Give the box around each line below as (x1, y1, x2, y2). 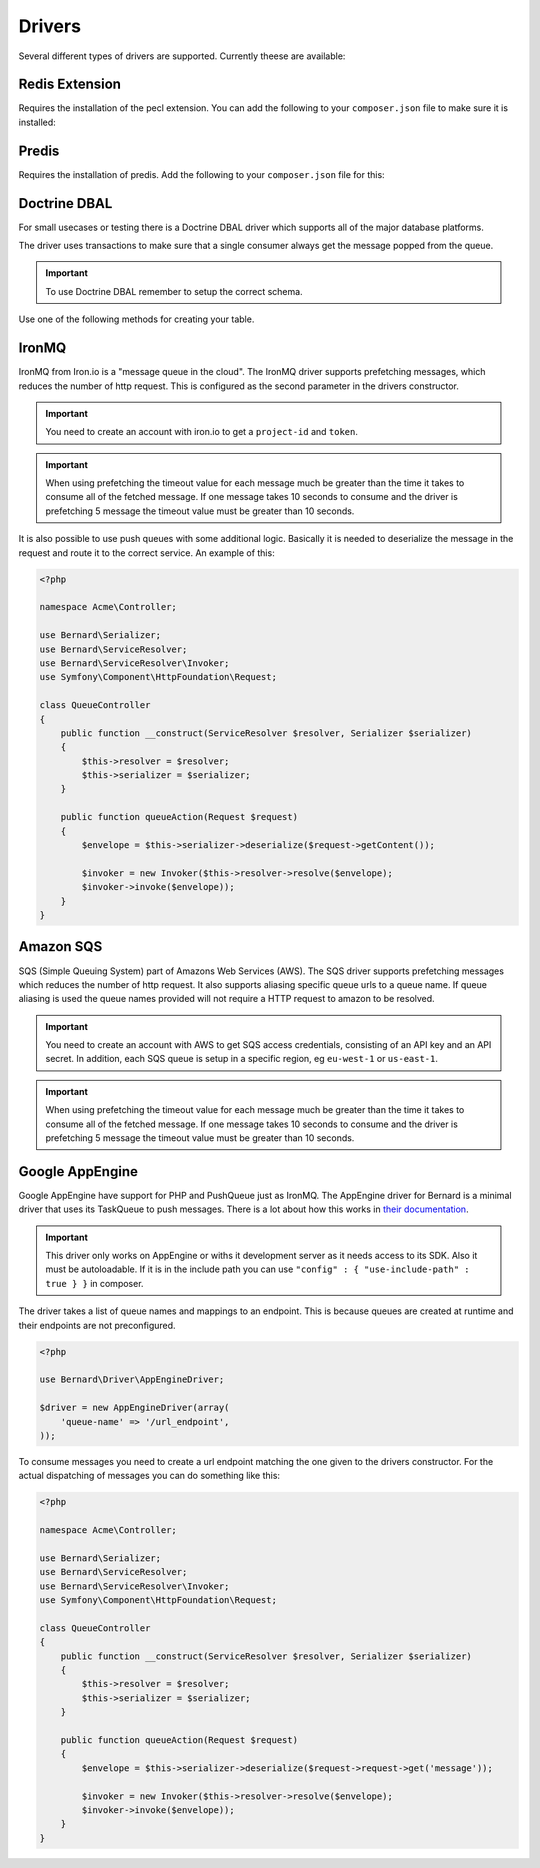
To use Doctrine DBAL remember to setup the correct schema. (45, 285, 304, 297)
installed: (18, 116, 57, 128)
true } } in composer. (45, 1277, 144, 1289)
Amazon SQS (18, 938, 103, 955)
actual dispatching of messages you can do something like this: (18, 1470, 280, 1482)
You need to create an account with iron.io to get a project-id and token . (45, 426, 359, 438)
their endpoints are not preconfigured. (18, 1319, 176, 1331)
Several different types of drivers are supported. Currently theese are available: (18, 50, 346, 62)
